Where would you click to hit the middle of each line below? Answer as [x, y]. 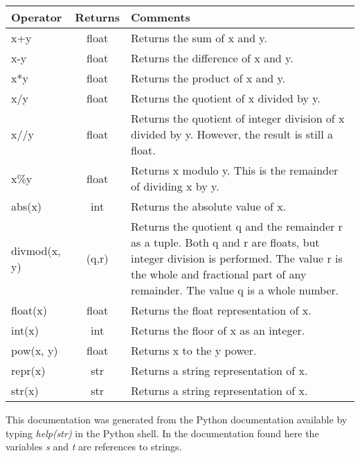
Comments [161, 17]
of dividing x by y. [175, 186]
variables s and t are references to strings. [94, 447]
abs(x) [27, 206]
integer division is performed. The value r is [237, 258]
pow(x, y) [35, 350]
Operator [37, 17]
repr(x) [28, 370]
